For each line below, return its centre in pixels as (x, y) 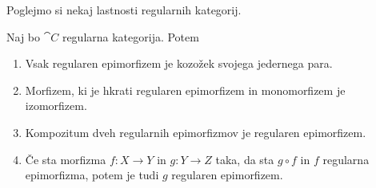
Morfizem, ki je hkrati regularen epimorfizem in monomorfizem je (185, 90)
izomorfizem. (56, 106)
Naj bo (24, 36)
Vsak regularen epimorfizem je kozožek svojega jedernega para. (179, 63)
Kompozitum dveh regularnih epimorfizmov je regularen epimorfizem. (196, 132)
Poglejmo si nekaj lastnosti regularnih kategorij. (124, 10)
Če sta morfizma (66, 159)
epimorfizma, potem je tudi (92, 175)
